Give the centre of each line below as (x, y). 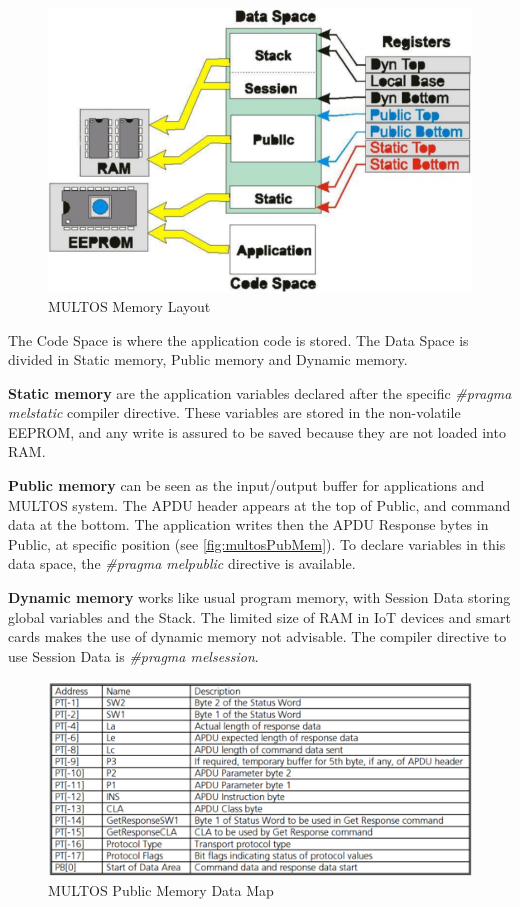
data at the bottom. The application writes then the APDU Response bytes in (248, 524)
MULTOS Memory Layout (129, 305)
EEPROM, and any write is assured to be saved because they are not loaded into (257, 431)
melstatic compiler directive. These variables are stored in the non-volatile (234, 412)
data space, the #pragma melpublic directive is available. (182, 563)
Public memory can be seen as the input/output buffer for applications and (246, 485)
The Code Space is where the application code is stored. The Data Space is (238, 339)
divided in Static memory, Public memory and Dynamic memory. (208, 359)
